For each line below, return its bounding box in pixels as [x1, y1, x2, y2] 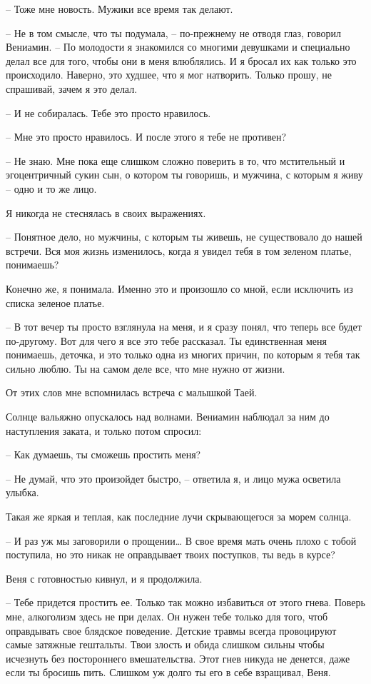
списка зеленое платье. [6, 295, 105, 310]
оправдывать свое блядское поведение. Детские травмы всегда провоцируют [6, 623, 337, 638]
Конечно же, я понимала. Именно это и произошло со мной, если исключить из [6, 281, 353, 296]
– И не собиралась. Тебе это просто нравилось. [6, 105, 211, 120]
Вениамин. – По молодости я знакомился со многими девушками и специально [6, 39, 350, 54]
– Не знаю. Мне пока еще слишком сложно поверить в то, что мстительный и [6, 153, 345, 168]
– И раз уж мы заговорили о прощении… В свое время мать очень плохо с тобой [6, 533, 357, 548]
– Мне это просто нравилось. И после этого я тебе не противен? [6, 129, 287, 144]
